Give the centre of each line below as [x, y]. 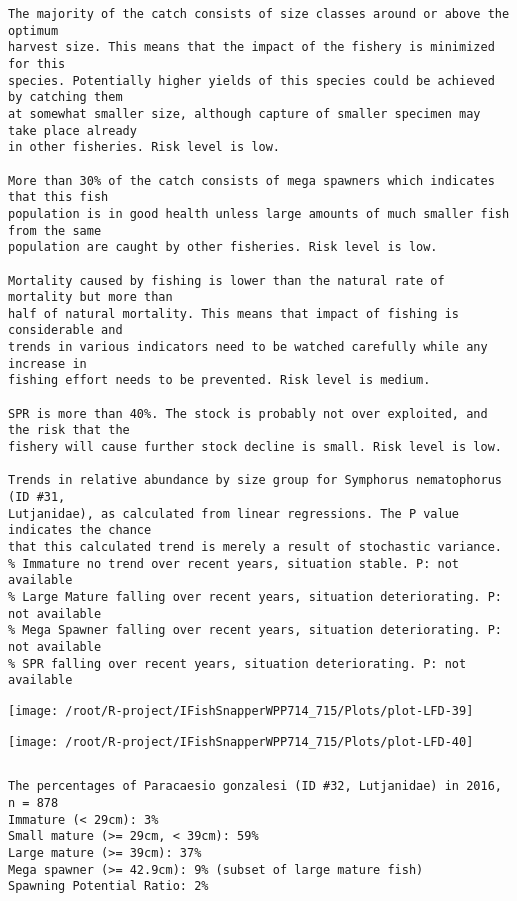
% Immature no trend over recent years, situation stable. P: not [234, 563]
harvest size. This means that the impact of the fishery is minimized [251, 47]
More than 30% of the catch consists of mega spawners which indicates [251, 180]
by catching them [65, 97]
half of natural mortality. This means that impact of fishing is [234, 313]
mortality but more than [90, 297]
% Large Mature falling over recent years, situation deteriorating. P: [255, 596]
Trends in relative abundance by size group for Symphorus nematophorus [255, 480]
